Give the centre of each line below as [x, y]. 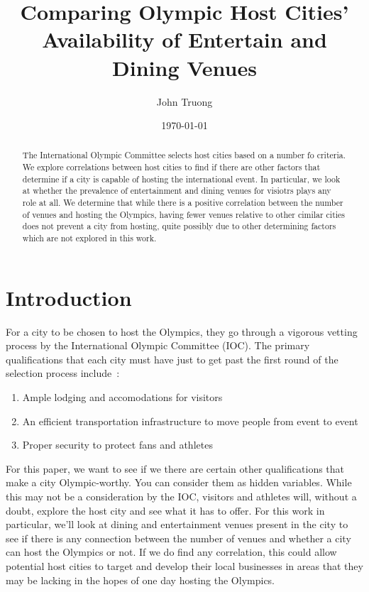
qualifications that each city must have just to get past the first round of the [172, 359]
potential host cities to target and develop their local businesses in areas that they [184, 565]
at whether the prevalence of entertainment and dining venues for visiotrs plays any [177, 191]
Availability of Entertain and [184, 39]
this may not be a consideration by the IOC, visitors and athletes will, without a [181, 497]
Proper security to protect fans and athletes [117, 445]
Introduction [69, 297]
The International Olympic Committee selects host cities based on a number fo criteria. [184, 155]
